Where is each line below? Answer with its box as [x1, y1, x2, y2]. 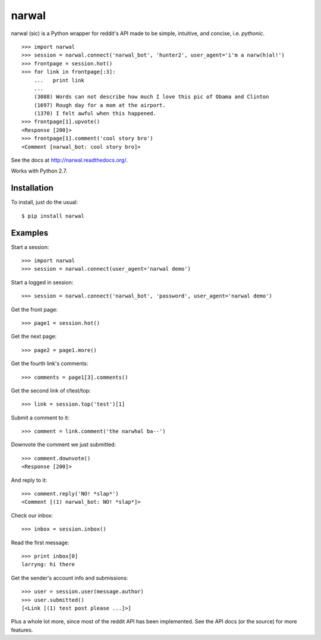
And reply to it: [11, 476, 48, 484]
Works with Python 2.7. [11, 167, 68, 175]
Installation [11, 183, 53, 193]
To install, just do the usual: [11, 199, 78, 206]
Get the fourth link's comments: [11, 360, 89, 367]
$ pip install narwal [21, 212, 84, 219]
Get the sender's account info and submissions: [11, 574, 128, 581]
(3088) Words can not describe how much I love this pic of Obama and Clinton [33, 93, 269, 101]
